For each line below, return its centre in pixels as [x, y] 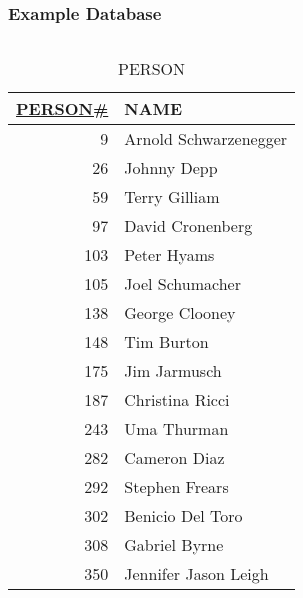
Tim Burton [166, 342]
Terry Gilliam [172, 197]
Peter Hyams [169, 255]
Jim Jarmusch [173, 371]
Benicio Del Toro [183, 516]
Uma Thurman [176, 429]
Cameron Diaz [174, 458]
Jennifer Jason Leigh [196, 574]
